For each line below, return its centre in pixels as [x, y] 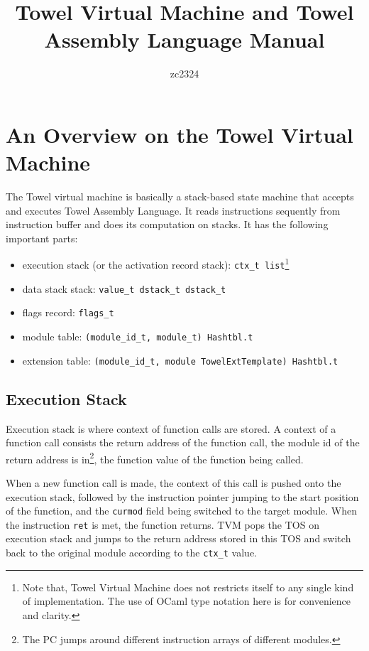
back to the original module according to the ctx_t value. [131, 553]
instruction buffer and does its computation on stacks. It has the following [167, 224]
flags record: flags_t [68, 312]
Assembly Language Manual [184, 39]
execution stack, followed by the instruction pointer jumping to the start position [182, 496]
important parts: [42, 238]
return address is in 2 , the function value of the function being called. [155, 458]
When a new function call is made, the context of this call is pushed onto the [174, 482]
